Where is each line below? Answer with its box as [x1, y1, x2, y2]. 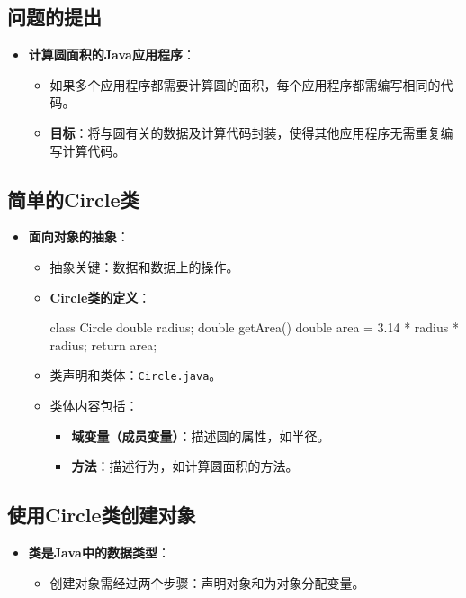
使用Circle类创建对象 [7, 501, 196, 529]
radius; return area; [49, 335, 157, 354]
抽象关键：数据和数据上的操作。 [49, 257, 239, 276]
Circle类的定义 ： [49, 287, 151, 306]
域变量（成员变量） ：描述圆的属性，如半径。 [71, 426, 330, 445]
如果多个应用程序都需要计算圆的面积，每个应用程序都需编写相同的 [49, 75, 441, 94]
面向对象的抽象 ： [28, 227, 130, 246]
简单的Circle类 [7, 185, 139, 213]
